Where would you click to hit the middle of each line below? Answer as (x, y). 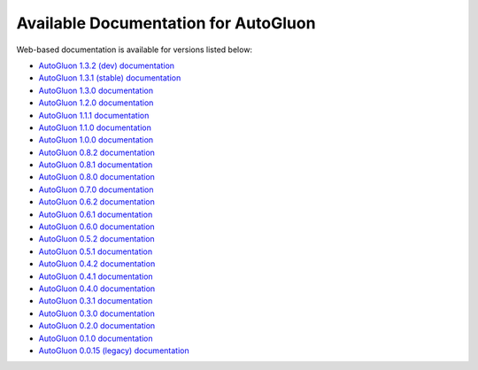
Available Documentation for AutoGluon (166, 23)
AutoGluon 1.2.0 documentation (96, 103)
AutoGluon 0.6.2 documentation (96, 202)
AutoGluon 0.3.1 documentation (96, 301)
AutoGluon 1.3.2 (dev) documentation (107, 66)
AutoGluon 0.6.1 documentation (96, 214)
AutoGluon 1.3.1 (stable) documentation (110, 78)
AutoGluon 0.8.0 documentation (96, 177)
